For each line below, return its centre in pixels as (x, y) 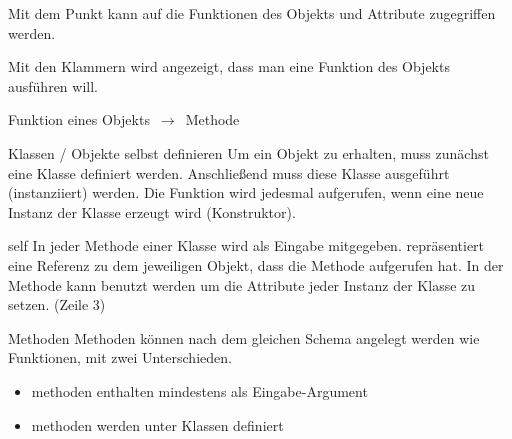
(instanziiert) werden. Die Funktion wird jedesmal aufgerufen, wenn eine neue (246, 192)
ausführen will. (53, 85)
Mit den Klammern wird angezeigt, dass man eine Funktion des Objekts (229, 66)
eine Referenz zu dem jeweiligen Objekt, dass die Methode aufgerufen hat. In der (256, 264)
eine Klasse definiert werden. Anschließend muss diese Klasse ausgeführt (229, 172)
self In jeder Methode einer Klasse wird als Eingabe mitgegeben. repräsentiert (246, 245)
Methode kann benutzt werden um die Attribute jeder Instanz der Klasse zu (242, 284)
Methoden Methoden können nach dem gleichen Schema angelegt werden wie (244, 337)
